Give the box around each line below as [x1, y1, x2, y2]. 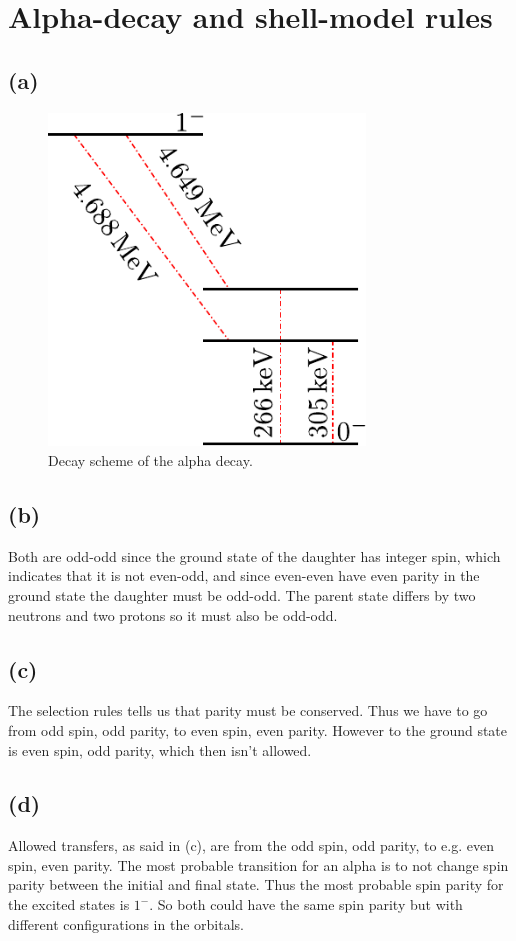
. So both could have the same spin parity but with [149, 894, 463, 915]
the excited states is [8, 894, 130, 915]
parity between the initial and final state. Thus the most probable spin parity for [8, 874, 504, 895]
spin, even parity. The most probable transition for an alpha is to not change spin [8, 854, 509, 875]
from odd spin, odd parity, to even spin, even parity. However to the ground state [8, 719, 508, 740]
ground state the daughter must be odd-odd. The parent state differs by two [8, 584, 476, 605]
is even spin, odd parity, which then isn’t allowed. [8, 739, 312, 760]
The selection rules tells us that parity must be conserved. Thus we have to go [8, 700, 488, 721]
